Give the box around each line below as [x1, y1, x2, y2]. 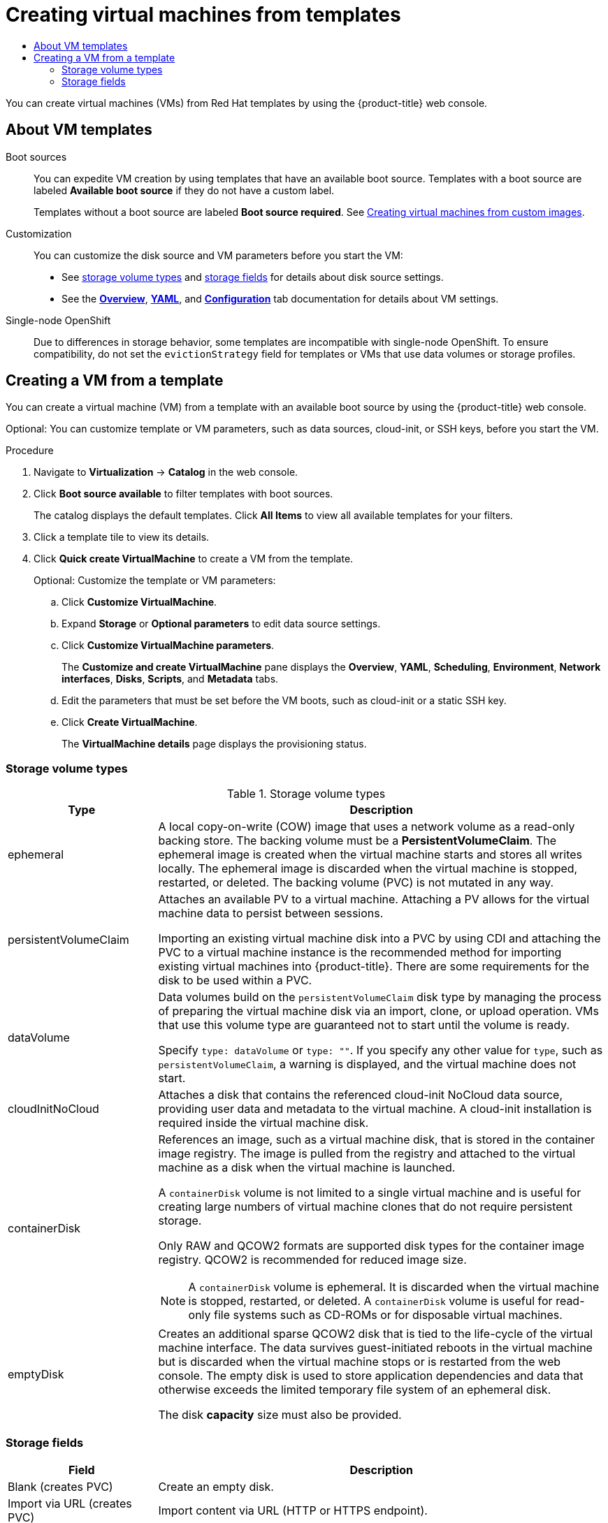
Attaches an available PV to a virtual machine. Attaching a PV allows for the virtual [158, 892, 590, 907]
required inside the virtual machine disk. [158, 1116, 369, 1130]
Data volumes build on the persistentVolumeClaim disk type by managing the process [158, 990, 602, 1005]
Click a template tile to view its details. [34, 531, 210, 544]
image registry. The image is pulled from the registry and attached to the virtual [158, 1146, 576, 1161]
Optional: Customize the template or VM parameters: [34, 574, 276, 587]
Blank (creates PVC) [8, 1479, 113, 1494]
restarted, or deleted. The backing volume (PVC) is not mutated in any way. [158, 875, 554, 890]
